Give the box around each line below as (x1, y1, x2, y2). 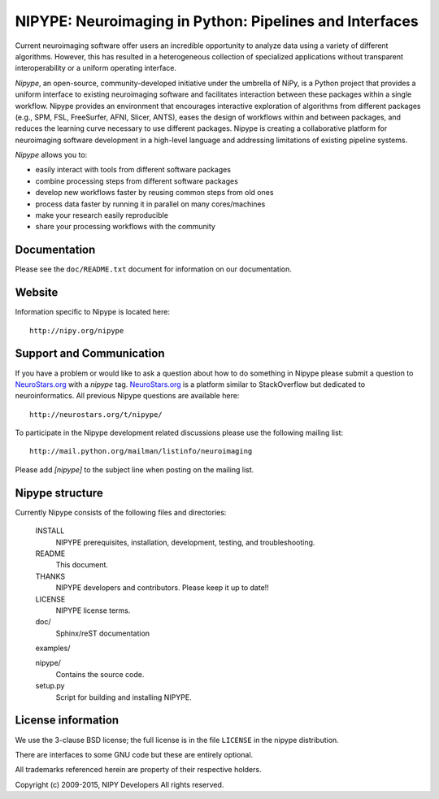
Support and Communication (15, 346, 165, 361)
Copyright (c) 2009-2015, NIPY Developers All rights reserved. (15, 779, 224, 789)
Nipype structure (15, 486, 103, 500)
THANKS (35, 571, 65, 581)
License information (15, 714, 120, 727)
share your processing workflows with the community (35, 222, 215, 232)
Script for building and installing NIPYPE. (55, 692, 192, 702)
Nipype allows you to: (15, 150, 88, 160)
